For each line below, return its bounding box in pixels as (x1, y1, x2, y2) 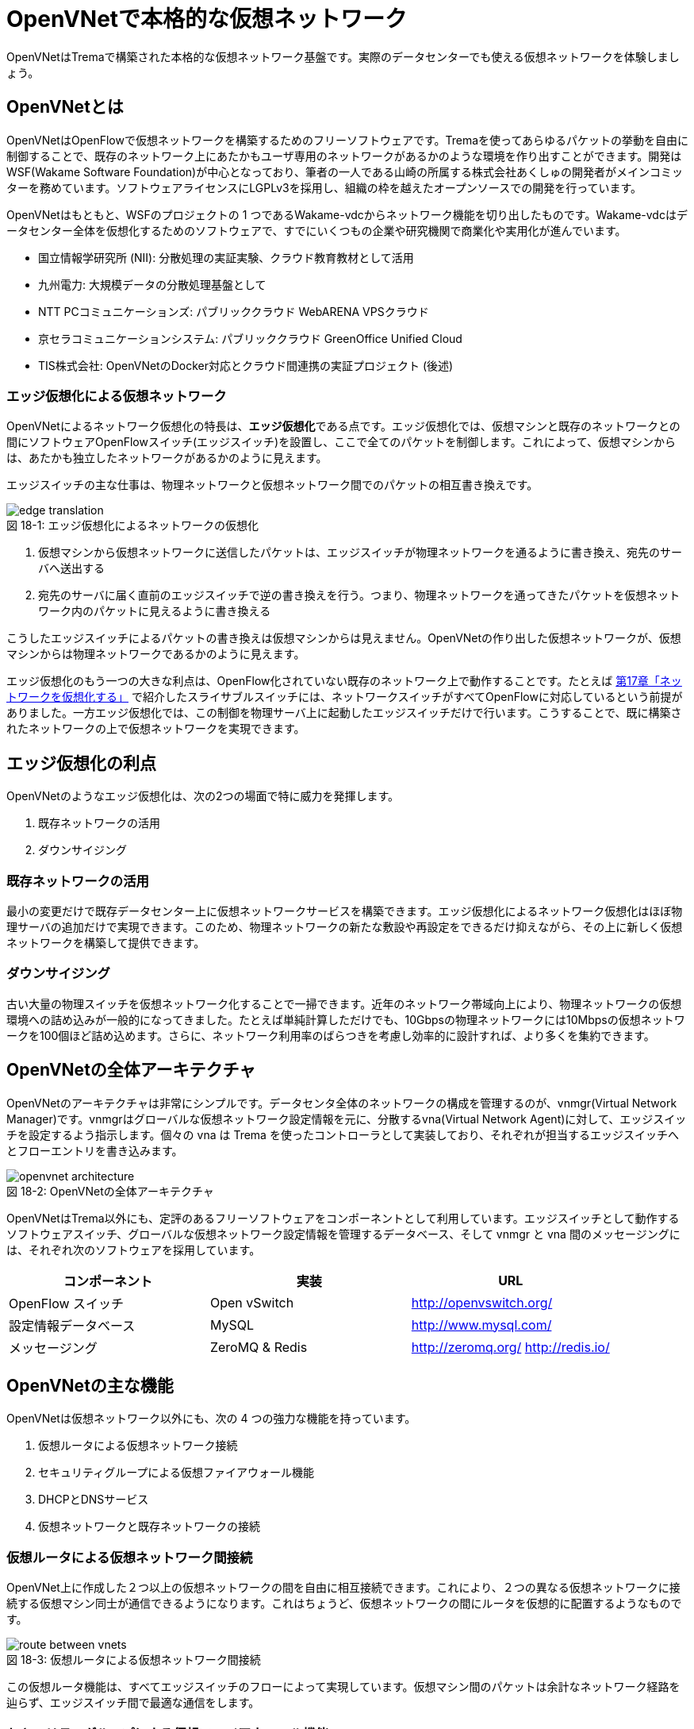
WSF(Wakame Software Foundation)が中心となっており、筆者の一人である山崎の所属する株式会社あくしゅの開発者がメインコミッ (6, 164, 683, 179)
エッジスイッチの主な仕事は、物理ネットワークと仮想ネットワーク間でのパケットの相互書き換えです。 (6, 478, 539, 492)
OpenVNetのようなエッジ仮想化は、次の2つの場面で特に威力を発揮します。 (6, 789, 400, 803)
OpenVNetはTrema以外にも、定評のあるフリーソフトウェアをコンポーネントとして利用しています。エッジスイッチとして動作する (6, 1211, 680, 1225)
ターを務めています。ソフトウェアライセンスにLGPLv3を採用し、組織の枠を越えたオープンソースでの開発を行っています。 (6, 180, 642, 194)
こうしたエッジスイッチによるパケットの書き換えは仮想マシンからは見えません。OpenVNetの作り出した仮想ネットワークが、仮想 (6, 631, 681, 645)
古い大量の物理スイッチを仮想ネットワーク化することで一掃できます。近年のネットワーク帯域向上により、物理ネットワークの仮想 (6, 996, 682, 1011)
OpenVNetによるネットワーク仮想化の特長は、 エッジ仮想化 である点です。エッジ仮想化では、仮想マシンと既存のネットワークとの (6, 419, 681, 433)
